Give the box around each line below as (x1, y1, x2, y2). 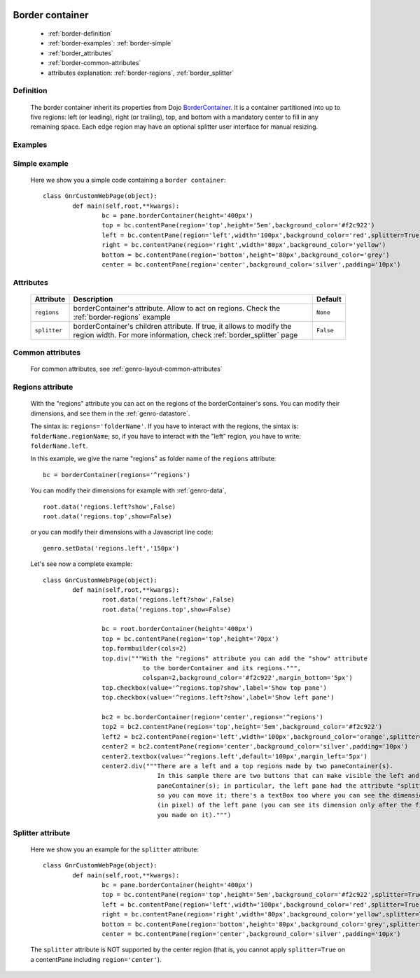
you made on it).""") (157, 811, 231, 818)
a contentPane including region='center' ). (30, 955, 162, 963)
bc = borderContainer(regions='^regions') (43, 471, 191, 479)
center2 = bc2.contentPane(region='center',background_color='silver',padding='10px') (101, 742, 409, 751)
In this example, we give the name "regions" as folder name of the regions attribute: (30, 455, 276, 463)
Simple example (13, 158, 69, 168)
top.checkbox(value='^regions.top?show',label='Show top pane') (101, 683, 328, 692)
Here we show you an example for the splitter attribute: (30, 845, 199, 853)
